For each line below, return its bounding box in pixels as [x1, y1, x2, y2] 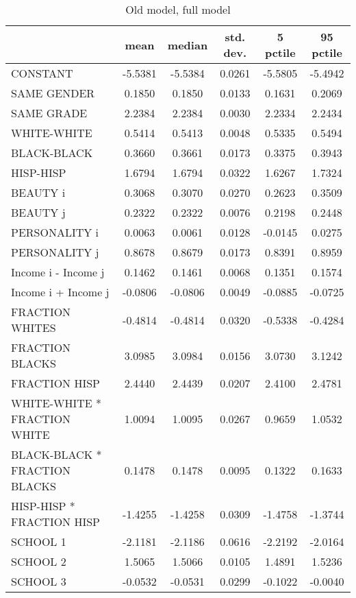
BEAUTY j [11, 204, 66, 220]
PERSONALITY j [11, 244, 99, 260]
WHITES [11, 320, 56, 335]
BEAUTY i [11, 184, 66, 200]
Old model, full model [125, 1, 231, 17]
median [167, 36, 208, 53]
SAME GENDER [11, 85, 95, 101]
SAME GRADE [11, 105, 88, 121]
